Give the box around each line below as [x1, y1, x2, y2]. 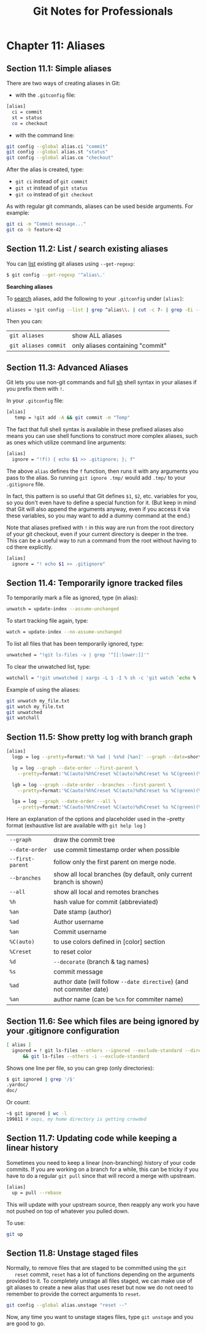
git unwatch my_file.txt [6, 697, 70, 704]
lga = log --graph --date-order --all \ [12, 799, 116, 805]
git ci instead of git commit [15, 178, 88, 185]
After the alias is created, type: [6, 166, 84, 173]
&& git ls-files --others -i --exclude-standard [22, 1053, 150, 1059]
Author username [53, 918, 104, 926]
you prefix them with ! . [6, 385, 64, 393]
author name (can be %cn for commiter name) [53, 995, 184, 1004]
